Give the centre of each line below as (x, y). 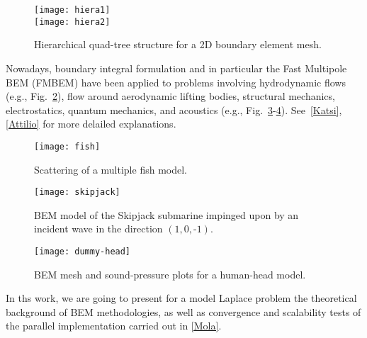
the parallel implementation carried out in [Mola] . (114, 326)
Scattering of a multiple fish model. (111, 169)
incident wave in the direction (98, 229)
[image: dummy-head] (83, 251)
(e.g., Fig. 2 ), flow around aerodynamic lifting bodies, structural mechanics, (170, 96)
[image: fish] (67, 146)
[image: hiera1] (72, 10)
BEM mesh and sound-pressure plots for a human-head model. (170, 274)
